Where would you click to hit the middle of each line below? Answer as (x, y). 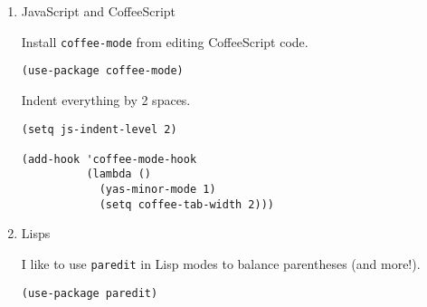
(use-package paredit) (90, 293)
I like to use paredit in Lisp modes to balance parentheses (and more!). (221, 264)
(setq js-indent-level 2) (99, 129)
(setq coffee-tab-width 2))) (186, 204)
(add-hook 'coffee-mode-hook (109, 159)
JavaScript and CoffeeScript (99, 11)
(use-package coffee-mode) (102, 71)
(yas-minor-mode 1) (157, 190)
